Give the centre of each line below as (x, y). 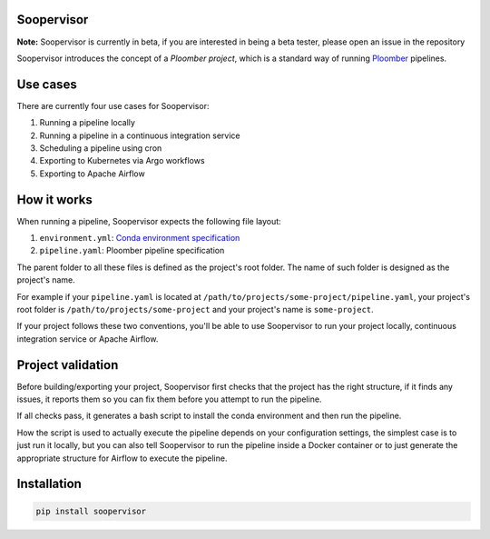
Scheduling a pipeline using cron (101, 148)
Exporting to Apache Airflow (92, 174)
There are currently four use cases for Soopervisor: (113, 105)
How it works (54, 200)
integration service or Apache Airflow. (88, 339)
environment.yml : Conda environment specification (140, 238)
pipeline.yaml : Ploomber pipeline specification (132, 251)
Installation (49, 484)
